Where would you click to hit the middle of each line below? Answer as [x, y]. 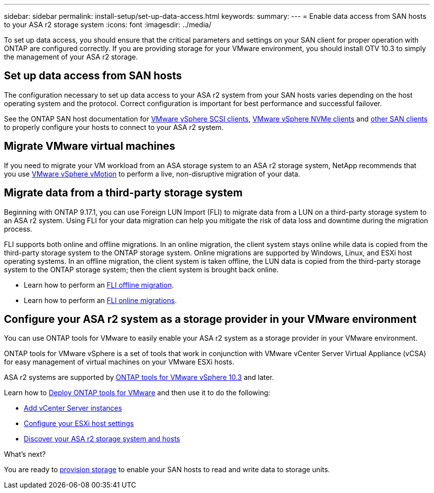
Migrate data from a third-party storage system [123, 193]
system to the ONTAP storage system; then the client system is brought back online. [141, 269]
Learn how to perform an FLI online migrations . [100, 300]
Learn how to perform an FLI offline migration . [99, 285]
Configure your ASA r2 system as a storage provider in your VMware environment [210, 319]
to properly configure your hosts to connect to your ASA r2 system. [114, 127]
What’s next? [25, 454]
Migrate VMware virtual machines [90, 146]
